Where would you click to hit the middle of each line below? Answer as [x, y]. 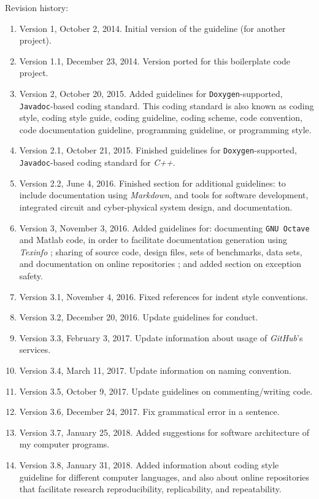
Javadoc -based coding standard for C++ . [97, 162]
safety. [31, 276]
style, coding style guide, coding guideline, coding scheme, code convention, [161, 118]
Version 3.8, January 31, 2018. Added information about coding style [149, 464]
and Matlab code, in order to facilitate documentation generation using [153, 240]
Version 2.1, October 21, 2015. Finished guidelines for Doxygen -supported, [158, 150]
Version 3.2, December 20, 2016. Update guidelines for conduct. [139, 317]
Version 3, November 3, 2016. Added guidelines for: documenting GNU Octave [164, 227]
